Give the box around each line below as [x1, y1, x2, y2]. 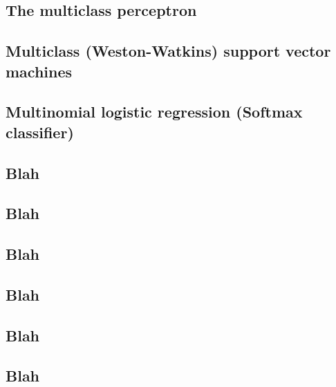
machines [6, 60, 73, 82]
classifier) [6, 121, 74, 142]
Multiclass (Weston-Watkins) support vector [6, 40, 331, 62]
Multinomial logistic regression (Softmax [6, 101, 303, 122]
